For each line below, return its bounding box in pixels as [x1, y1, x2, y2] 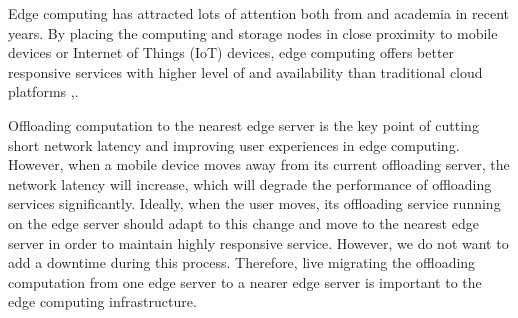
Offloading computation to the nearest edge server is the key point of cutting [8, 114, 479, 135]
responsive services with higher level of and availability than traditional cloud [8, 61, 483, 82]
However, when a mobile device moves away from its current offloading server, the [8, 154, 510, 175]
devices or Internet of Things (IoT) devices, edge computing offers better [8, 42, 455, 63]
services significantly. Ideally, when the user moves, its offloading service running [8, 193, 501, 214]
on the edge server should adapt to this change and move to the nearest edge [8, 212, 479, 233]
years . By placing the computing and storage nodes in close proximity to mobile [8, 22, 498, 43]
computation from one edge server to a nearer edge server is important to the [8, 271, 482, 292]
